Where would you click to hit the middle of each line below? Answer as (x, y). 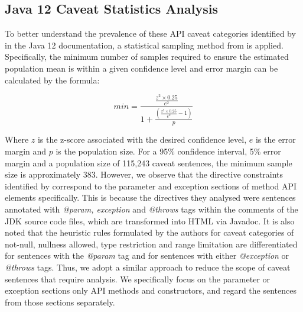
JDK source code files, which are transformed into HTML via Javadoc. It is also (150, 221)
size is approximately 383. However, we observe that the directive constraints (144, 174)
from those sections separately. (60, 302)
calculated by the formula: (52, 80)
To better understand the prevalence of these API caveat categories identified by (150, 33)
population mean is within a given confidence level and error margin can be (141, 68)
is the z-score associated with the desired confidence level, (142, 139)
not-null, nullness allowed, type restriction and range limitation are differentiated (151, 244)
